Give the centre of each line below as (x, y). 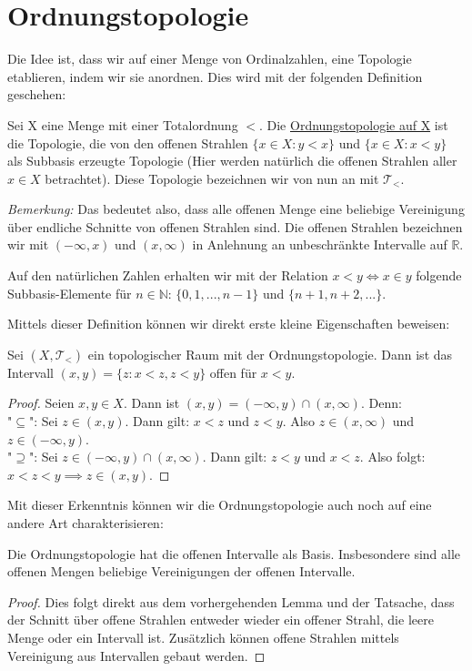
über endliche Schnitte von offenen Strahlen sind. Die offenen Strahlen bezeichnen (235, 226)
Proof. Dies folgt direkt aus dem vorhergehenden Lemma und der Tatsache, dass (231, 601)
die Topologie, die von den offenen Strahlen (128, 142)
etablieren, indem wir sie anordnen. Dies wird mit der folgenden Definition (215, 76)
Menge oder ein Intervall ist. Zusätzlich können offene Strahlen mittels (203, 637)
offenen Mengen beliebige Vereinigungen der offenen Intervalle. (181, 571)
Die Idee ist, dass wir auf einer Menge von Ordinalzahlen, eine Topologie (210, 59)
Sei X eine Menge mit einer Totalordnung (123, 124)
